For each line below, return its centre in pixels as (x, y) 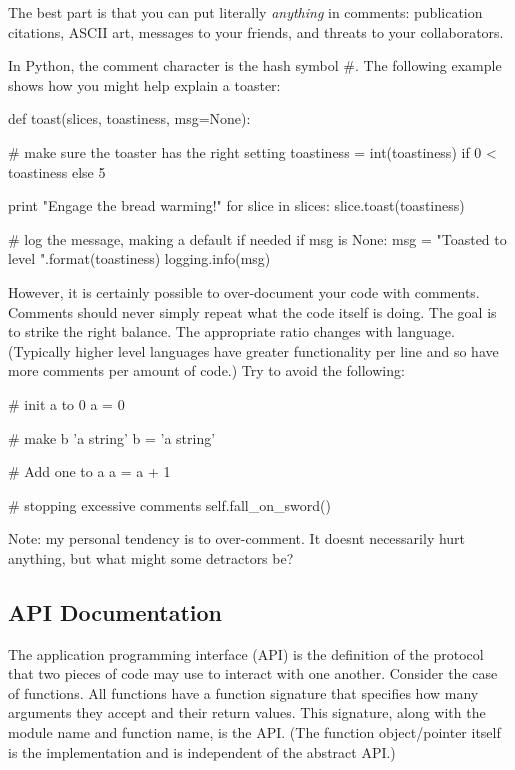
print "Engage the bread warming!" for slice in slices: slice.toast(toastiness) (236, 205)
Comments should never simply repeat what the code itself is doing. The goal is (252, 311)
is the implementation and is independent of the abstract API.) (202, 751)
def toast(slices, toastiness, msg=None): (129, 118)
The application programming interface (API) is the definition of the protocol (246, 653)
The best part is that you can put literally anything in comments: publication (245, 12)
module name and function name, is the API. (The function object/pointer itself (254, 732)
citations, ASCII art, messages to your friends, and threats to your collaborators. (256, 31)
